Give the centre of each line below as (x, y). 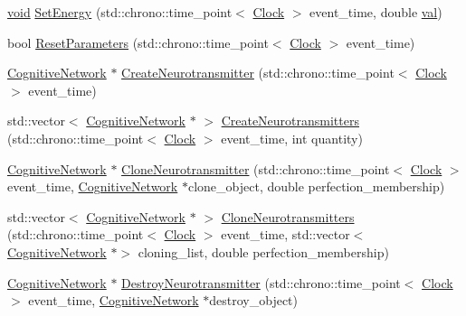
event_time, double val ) (376, 12)
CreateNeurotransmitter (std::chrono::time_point (258, 73)
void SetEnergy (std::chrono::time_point (120, 12)
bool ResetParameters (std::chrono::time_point (138, 42)
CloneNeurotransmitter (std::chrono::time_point (256, 168)
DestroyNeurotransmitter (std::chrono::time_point (261, 282)
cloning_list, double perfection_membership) (263, 251)
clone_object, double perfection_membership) (316, 186)
